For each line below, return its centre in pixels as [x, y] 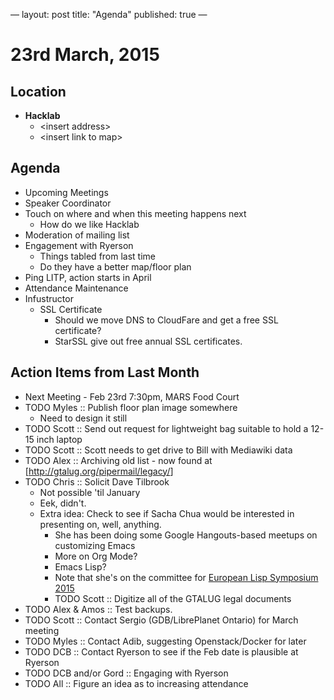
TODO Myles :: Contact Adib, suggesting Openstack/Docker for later [165, 641]
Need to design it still [83, 418]
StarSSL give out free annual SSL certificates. [148, 341]
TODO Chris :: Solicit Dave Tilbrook [97, 481]
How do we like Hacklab [89, 224]
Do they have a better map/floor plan [115, 266]
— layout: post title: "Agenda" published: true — [109, 14]
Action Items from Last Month [105, 372]
